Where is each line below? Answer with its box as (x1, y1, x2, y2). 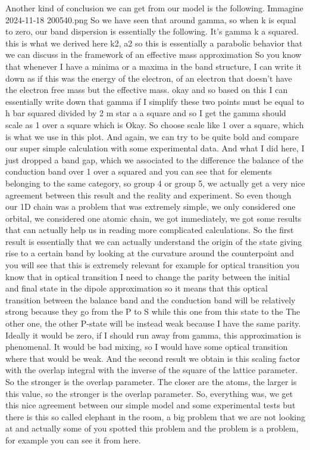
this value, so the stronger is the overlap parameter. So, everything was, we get (5, 387, 293, 399)
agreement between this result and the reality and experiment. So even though (5, 188, 292, 201)
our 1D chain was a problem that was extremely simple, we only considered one (5, 200, 296, 213)
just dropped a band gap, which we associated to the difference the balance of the (5, 153, 303, 166)
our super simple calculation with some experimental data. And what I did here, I (5, 142, 305, 154)
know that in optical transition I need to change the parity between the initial (5, 270, 290, 283)
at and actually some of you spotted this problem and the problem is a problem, (5, 422, 299, 435)
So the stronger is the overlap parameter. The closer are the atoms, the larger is (5, 375, 297, 387)
